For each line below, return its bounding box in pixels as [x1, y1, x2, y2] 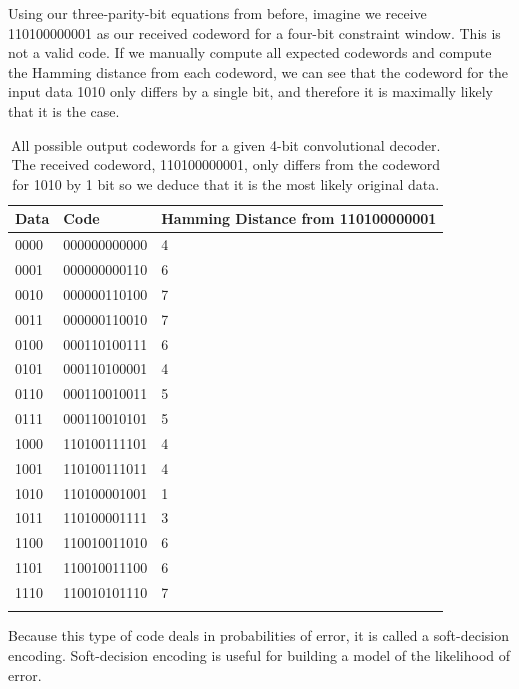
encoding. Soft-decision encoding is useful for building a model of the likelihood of [8, 644, 511, 665]
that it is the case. [8, 100, 120, 121]
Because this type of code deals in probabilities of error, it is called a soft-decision [8, 625, 509, 646]
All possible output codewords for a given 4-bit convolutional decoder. [11, 134, 441, 155]
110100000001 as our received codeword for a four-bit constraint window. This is [8, 22, 501, 43]
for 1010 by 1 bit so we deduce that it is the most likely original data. [12, 173, 440, 194]
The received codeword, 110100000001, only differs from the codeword [11, 154, 440, 175]
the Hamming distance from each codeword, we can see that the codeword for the [8, 61, 508, 82]
